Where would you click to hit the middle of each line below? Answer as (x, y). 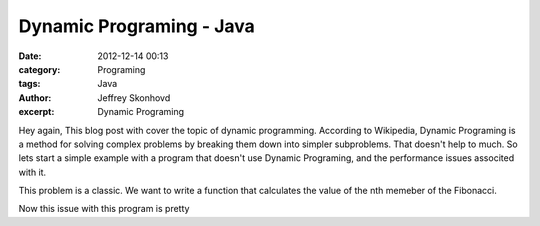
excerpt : (36, 112)
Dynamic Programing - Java (136, 26)
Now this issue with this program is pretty (104, 209)
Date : (30, 56)
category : (39, 69)
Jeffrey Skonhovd (134, 97)
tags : (29, 84)
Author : (35, 97)
